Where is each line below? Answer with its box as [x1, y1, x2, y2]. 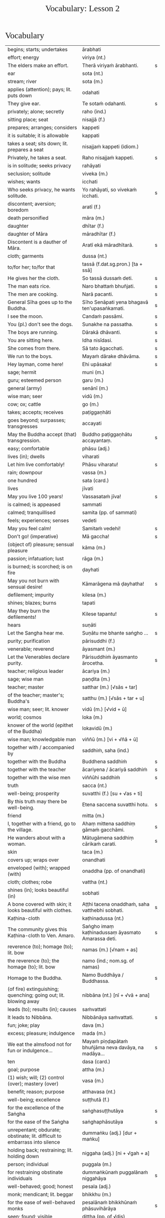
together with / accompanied [7, 744, 75, 751]
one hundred [7, 477, 37, 484]
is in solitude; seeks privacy [7, 162, 71, 169]
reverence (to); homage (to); [7, 943, 73, 950]
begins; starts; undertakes [7, 46, 68, 53]
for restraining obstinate [7, 1169, 63, 1176]
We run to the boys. [7, 353, 53, 360]
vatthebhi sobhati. [82, 907, 124, 913]
